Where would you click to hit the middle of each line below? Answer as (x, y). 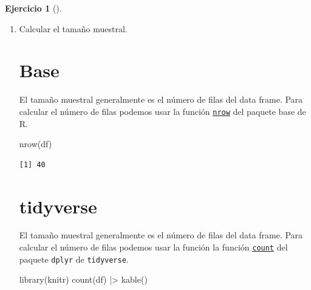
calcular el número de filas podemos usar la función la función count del (153, 247)
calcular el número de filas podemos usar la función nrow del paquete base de (162, 111)
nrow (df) (36, 144)
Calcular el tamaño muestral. (73, 28)
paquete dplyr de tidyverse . (74, 259)
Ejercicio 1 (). (33, 8)
